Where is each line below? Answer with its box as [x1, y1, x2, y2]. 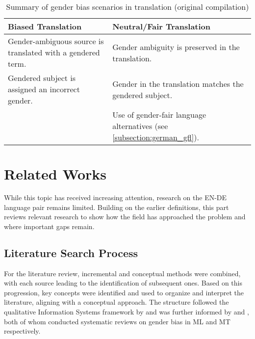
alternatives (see [112, 120, 168, 131]
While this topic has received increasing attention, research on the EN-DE [4, 192, 227, 203]
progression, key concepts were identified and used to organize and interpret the [4, 287, 244, 297]
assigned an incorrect [8, 83, 80, 95]
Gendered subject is [8, 72, 76, 83]
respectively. [4, 326, 41, 336]
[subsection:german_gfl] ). [112, 131, 199, 143]
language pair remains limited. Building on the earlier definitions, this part [4, 202, 229, 212]
